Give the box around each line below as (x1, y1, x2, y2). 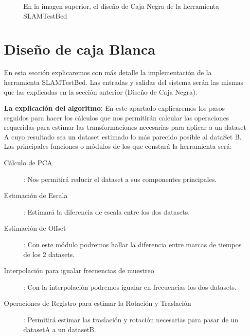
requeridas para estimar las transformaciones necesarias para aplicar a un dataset (4, 122, 246, 132)
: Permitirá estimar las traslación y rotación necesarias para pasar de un (23, 315, 238, 324)
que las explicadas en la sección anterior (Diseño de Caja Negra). (4, 86, 197, 97)
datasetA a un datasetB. (23, 324, 96, 334)
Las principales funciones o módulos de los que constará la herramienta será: (4, 141, 232, 151)
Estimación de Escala (4, 190, 68, 200)
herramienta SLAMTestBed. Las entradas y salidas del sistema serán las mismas (4, 77, 243, 87)
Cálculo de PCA (4, 158, 53, 168)
